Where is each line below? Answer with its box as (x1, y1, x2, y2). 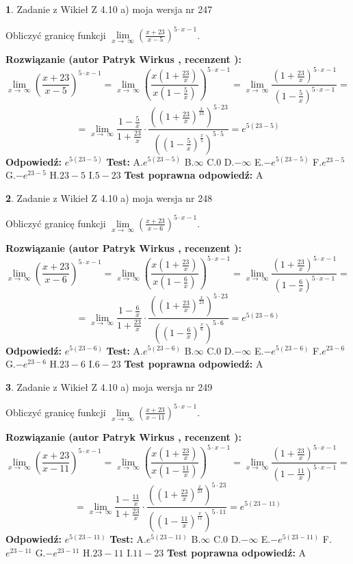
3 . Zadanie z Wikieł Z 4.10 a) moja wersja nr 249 (5, 379, 213, 394)
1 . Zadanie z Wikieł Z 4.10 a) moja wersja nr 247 (5, 2, 213, 16)
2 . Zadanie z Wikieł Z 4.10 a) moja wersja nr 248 (5, 190, 213, 205)
